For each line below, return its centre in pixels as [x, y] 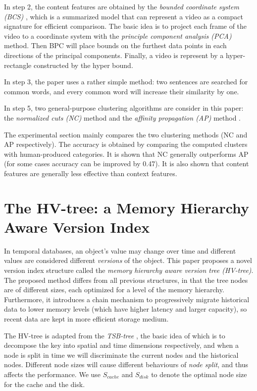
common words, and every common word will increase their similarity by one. [122, 91]
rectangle [18, 65]
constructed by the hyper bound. [83, 65]
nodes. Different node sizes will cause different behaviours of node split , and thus [126, 364]
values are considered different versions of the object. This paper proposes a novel [128, 260]
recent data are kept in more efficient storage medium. [86, 318]
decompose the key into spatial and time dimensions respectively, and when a [122, 345]
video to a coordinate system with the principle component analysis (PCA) [118, 35]
